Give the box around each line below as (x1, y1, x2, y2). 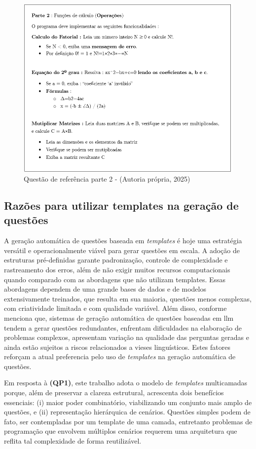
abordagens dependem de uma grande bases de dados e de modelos (4, 284, 206, 294)
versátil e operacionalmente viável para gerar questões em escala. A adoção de (4, 245, 240, 255)
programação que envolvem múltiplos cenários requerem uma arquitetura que (4, 426, 237, 436)
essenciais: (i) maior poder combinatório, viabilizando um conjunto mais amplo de (4, 397, 252, 407)
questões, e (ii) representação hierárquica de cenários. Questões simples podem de (4, 407, 251, 417)
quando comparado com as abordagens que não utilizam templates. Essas (4, 274, 226, 284)
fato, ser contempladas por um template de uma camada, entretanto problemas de (4, 416, 253, 426)
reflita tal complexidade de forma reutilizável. (4, 436, 142, 446)
